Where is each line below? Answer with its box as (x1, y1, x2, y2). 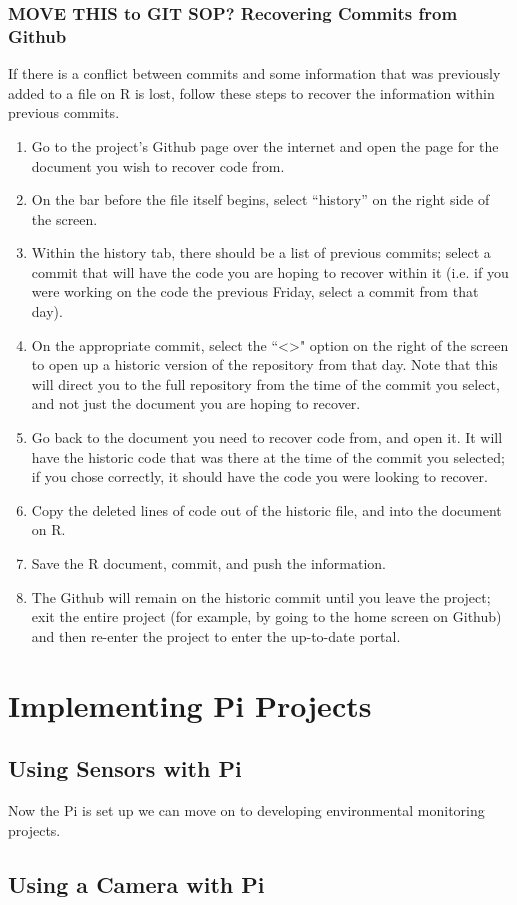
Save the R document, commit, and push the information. (31, 553, 387, 574)
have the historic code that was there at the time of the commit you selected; (31, 446, 505, 467)
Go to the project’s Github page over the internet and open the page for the (31, 135, 499, 156)
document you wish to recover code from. (31, 155, 285, 176)
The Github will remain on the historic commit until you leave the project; (31, 586, 491, 607)
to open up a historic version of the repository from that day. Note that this (31, 354, 498, 375)
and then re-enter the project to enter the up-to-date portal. (31, 625, 401, 646)
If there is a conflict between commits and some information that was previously (8, 63, 501, 84)
